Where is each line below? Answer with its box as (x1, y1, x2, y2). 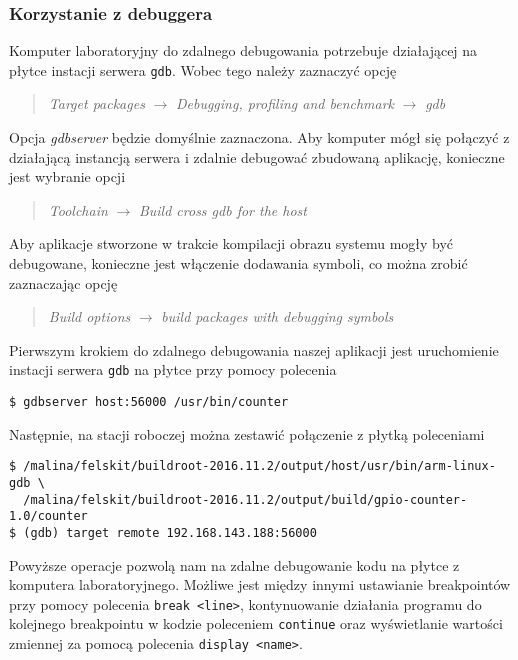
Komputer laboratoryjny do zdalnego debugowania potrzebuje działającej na (9, 40, 478, 61)
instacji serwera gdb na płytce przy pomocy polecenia (9, 359, 337, 380)
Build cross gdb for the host (138, 199, 307, 220)
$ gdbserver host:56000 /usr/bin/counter (9, 395, 289, 410)
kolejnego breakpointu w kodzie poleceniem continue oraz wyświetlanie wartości (9, 613, 503, 634)
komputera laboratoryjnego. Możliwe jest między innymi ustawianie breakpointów (9, 574, 511, 595)
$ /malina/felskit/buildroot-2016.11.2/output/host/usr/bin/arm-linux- (9, 459, 496, 474)
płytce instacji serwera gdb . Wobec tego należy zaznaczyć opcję (9, 59, 397, 80)
